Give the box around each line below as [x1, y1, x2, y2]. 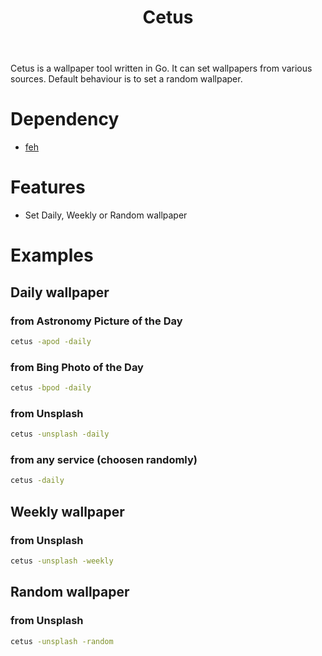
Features [10, 176, 86, 199]
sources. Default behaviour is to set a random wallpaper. [10, 73, 243, 85]
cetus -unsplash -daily [10, 429, 110, 440]
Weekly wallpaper [10, 503, 125, 520]
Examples [10, 244, 94, 267]
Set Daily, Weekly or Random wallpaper [24, 209, 188, 221]
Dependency [10, 108, 120, 131]
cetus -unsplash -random [10, 636, 114, 646]
